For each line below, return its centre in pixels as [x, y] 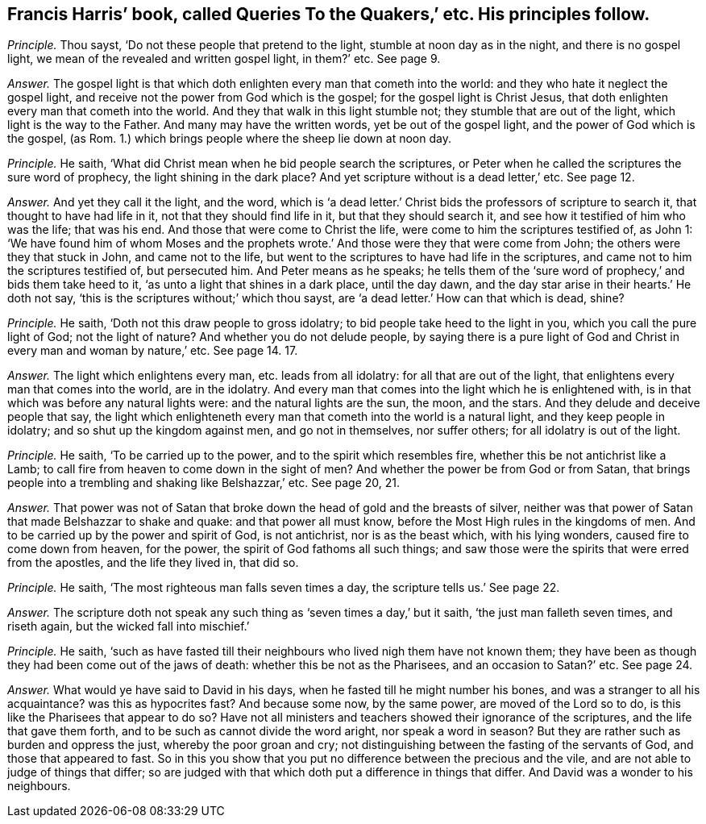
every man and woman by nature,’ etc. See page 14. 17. [153, 351]
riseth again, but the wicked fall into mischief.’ [129, 626]
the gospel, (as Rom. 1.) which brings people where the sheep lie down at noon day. [229, 139]
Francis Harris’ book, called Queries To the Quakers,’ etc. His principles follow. [329, 14]
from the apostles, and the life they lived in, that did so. [153, 563]
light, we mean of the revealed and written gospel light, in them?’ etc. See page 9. [224, 59]
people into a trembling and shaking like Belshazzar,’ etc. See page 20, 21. [204, 483]
